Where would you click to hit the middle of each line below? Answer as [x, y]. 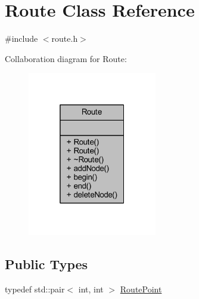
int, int [91, 289]
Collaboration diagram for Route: [66, 58]
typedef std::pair [35, 289]
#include [21, 38]
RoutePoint [141, 289]
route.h [65, 38]
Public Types [46, 263]
